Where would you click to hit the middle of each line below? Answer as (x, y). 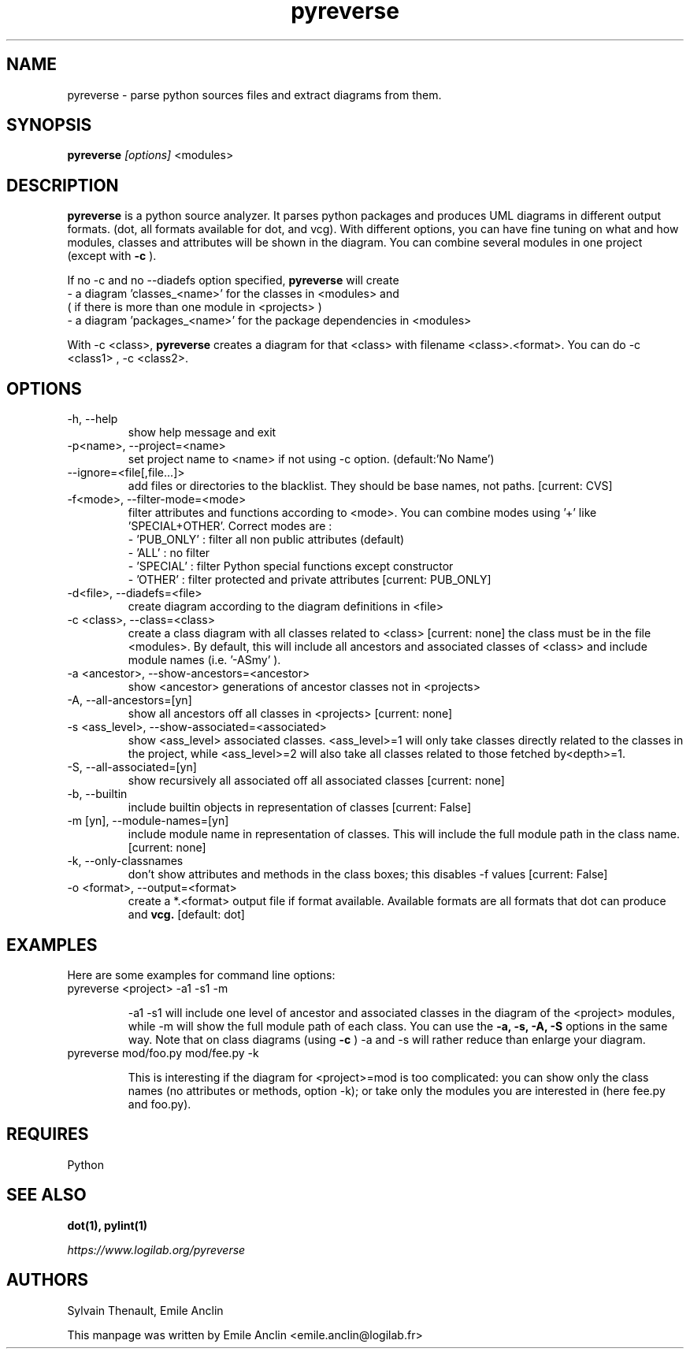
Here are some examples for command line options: (201, 974)
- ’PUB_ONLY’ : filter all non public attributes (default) (266, 540)
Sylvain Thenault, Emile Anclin (145, 1310)
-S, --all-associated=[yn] (132, 767)
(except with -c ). (112, 256)
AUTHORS (48, 1280)
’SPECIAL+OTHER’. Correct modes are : (230, 526)
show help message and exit (202, 432)
